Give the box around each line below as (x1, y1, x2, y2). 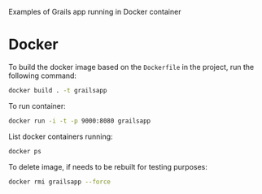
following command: (8, 71, 77, 80)
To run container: (8, 101, 67, 110)
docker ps (8, 147, 42, 155)
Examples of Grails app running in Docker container (8, 7, 181, 16)
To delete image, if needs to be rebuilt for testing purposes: (8, 162, 207, 171)
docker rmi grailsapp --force (8, 178, 111, 186)
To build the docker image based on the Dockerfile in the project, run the (8, 62, 255, 71)
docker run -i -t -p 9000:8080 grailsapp (8, 117, 151, 125)
